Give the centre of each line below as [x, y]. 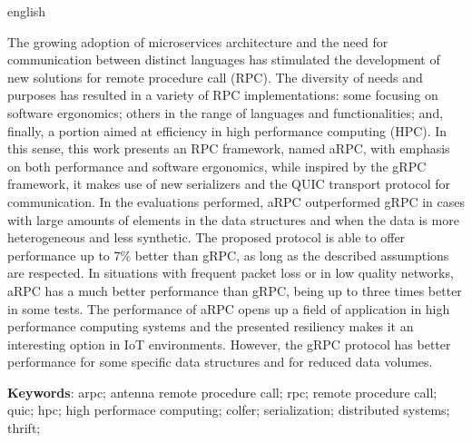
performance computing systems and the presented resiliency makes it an [211, 326]
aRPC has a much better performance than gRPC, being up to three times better [235, 290]
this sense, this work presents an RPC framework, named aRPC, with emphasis [229, 148]
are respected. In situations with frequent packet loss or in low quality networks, [231, 273]
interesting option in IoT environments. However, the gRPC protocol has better [229, 344]
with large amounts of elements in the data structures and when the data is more [233, 219]
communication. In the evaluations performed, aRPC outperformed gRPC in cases [236, 201]
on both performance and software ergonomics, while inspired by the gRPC [217, 166]
